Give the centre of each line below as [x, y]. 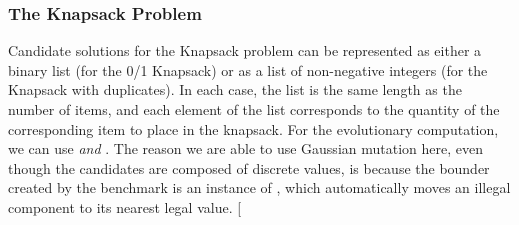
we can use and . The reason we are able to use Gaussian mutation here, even [245, 148]
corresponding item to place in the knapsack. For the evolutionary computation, [253, 128]
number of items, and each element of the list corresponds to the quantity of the [254, 109]
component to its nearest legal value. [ [125, 206]
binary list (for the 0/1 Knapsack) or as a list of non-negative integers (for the [248, 69]
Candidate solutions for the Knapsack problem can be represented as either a [245, 50]
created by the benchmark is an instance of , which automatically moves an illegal [259, 187]
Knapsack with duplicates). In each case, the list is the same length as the [235, 89]
